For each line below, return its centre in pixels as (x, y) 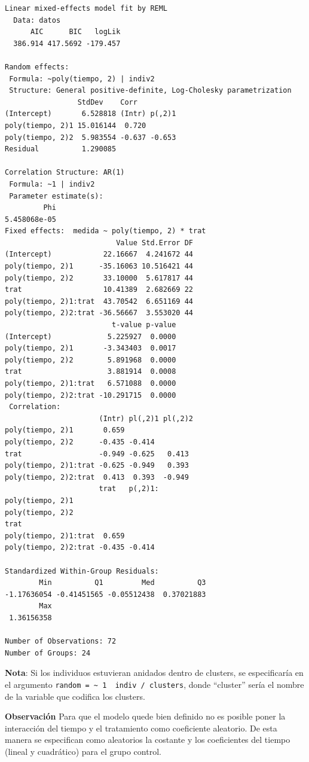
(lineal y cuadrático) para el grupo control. (83, 751)
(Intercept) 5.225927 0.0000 (91, 336)
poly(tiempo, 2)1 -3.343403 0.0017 (91, 348)
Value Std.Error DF (154, 243)
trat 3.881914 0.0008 (91, 372)
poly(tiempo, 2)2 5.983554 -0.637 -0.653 (91, 137)
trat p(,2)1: (129, 489)
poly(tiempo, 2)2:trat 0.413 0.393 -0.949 (97, 477)
